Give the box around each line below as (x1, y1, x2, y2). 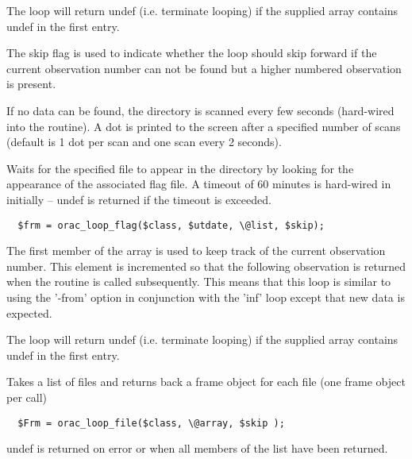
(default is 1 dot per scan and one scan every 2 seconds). (6, 133, 282, 150)
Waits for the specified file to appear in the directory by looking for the (6, 160, 354, 176)
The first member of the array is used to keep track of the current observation (6, 242, 386, 259)
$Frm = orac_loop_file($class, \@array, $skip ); (17, 417, 285, 429)
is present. (6, 75, 56, 92)
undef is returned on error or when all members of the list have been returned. (6, 440, 388, 457)
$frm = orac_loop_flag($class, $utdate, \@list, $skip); (17, 219, 325, 231)
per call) (6, 388, 47, 405)
